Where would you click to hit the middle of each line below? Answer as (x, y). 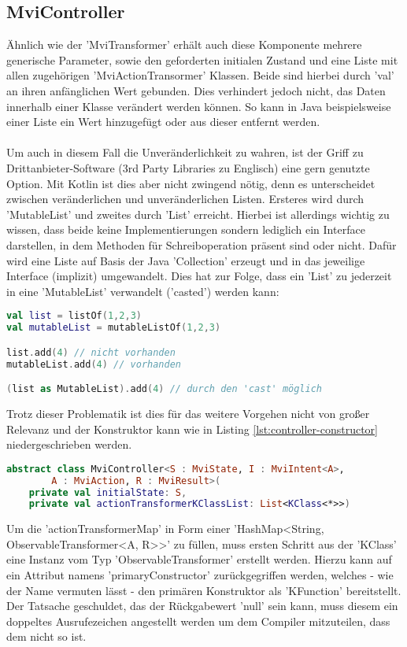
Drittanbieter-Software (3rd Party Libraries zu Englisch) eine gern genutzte (188, 167)
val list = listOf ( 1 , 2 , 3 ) (74, 316)
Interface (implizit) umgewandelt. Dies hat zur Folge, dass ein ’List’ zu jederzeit (199, 276)
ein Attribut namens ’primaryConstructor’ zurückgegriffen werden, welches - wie (200, 575)
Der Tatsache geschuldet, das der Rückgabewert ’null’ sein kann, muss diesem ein (202, 606)
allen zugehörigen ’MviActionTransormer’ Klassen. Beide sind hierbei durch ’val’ (200, 75)
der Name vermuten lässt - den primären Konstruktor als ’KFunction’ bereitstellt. (204, 590)
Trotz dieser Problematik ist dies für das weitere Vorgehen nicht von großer (188, 413)
